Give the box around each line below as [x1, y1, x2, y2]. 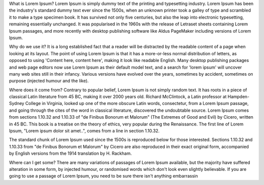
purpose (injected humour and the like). [9, 78, 89, 84]
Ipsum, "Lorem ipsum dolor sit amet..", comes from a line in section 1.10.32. [9, 128, 160, 134]
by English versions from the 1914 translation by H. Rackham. [9, 150, 132, 156]
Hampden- [227, 94, 249, 100]
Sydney [9, 101, 24, 106]
